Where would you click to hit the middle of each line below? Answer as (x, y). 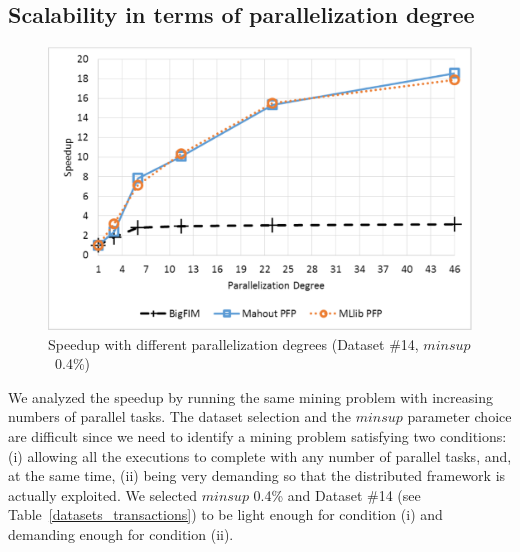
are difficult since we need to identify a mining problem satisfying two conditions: (257, 435)
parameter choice (459, 416)
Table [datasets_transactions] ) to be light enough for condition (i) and (225, 514)
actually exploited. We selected (103, 494)
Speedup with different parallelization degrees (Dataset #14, (233, 343)
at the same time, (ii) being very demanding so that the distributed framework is (257, 475)
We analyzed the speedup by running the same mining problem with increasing (250, 396)
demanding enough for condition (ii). (121, 533)
